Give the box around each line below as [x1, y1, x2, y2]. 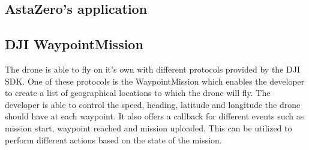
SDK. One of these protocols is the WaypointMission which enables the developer [5, 74, 305, 87]
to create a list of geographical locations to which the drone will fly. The [5, 86, 271, 99]
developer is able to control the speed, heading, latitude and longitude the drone [5, 98, 301, 110]
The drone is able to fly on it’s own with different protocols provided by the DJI [5, 62, 300, 75]
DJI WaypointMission [5, 35, 143, 53]
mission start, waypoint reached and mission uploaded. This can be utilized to [5, 121, 292, 134]
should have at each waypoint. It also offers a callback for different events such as [5, 110, 304, 122]
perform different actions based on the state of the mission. [5, 133, 222, 146]
